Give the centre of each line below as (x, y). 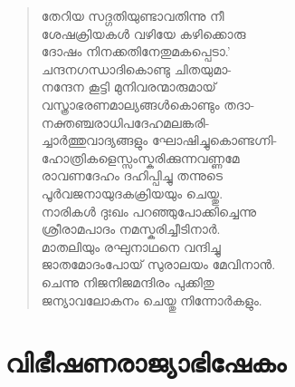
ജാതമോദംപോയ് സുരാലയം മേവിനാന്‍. (158, 264)
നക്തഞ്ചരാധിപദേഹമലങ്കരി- (125, 122)
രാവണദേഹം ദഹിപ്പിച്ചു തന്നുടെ (132, 175)
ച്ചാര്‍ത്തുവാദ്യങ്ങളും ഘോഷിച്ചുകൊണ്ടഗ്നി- (159, 140)
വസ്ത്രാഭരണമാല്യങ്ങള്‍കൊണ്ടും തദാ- (148, 104)
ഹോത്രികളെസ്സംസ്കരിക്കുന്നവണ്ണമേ (140, 157)
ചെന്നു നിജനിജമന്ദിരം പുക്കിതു (128, 281)
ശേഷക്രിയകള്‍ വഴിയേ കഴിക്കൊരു (143, 33)
